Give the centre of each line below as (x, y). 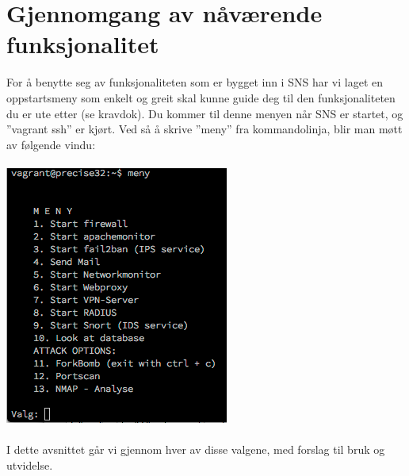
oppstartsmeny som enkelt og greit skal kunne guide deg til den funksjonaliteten (201, 97)
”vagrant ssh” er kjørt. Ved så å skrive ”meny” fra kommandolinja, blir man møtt (204, 129)
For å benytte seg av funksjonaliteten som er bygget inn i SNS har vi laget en (195, 82)
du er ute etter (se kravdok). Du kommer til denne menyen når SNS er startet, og (205, 113)
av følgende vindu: (51, 144)
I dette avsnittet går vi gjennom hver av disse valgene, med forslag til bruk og (196, 449)
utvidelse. (30, 464)
